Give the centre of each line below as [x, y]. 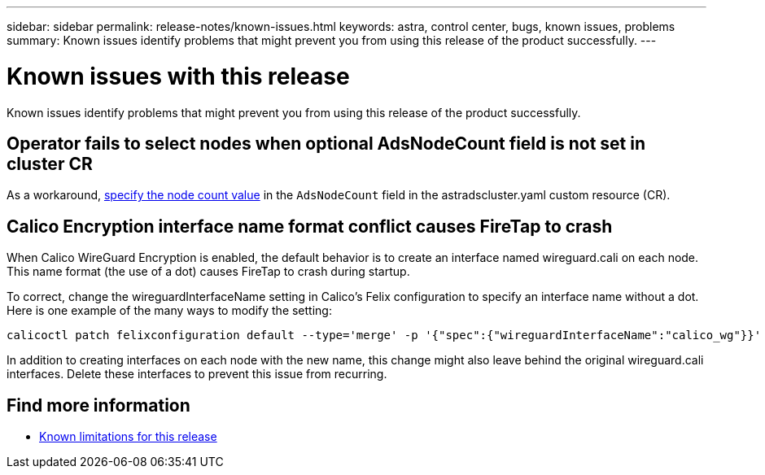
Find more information [98, 405]
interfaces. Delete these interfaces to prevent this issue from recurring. [197, 374]
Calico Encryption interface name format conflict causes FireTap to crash [310, 226]
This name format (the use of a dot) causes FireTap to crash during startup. [208, 272]
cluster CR [50, 163]
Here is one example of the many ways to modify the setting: [169, 311]
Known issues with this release [178, 76]
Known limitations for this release [128, 437]
